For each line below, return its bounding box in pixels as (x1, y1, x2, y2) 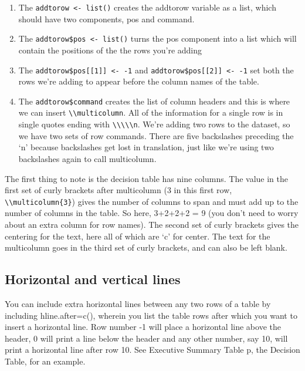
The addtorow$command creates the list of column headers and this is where (18, 95, 290, 107)
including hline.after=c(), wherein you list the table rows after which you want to (5, 309, 297, 321)
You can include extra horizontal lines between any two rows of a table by (5, 297, 271, 309)
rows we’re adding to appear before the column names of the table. (18, 75, 259, 87)
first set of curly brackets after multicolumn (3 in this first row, (5, 184, 232, 196)
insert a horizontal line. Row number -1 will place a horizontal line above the (5, 321, 281, 333)
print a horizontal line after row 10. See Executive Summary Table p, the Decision (5, 343, 300, 356)
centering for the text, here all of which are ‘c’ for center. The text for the (5, 230, 270, 242)
